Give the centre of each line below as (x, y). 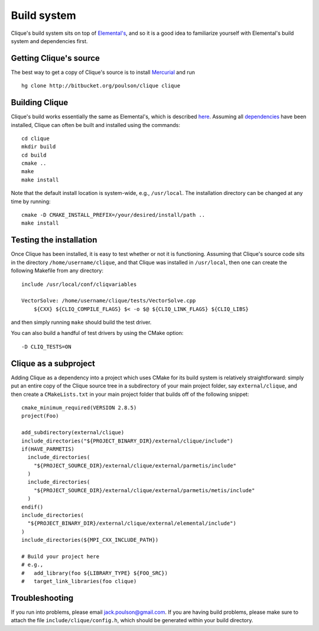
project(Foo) (40, 416)
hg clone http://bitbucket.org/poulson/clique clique (101, 86)
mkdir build (39, 147)
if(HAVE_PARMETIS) (48, 449)
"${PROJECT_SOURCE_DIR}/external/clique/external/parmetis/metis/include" (144, 490)
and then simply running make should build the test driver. (81, 323)
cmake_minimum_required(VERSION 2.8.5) (79, 407)
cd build (34, 155)
